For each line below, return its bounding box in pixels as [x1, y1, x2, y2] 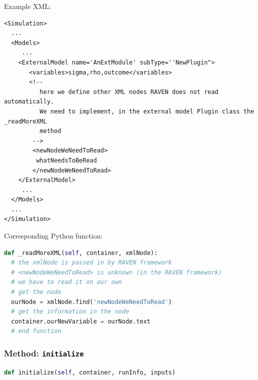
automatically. [4, 98, 54, 105]
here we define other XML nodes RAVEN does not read [39, 88, 219, 95]
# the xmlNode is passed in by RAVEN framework [11, 259, 172, 266]
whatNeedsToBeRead [36, 156, 97, 164]
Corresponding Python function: [4, 230, 103, 241]
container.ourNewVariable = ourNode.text [11, 317, 151, 325]
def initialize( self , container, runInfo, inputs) [4, 368, 176, 376]
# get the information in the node [11, 308, 129, 315]
